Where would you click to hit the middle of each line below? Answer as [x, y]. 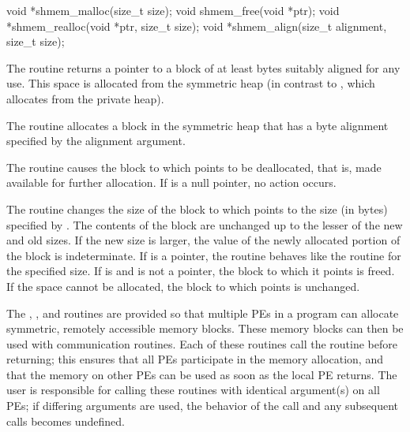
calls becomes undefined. [66, 421]
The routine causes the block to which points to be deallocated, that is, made [194, 167]
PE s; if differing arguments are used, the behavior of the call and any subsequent [203, 406]
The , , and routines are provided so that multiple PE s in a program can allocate [203, 313]
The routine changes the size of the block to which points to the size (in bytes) [197, 209]
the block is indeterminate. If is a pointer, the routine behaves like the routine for [204, 255]
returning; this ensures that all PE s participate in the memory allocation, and [195, 359]
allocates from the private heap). [85, 98]
